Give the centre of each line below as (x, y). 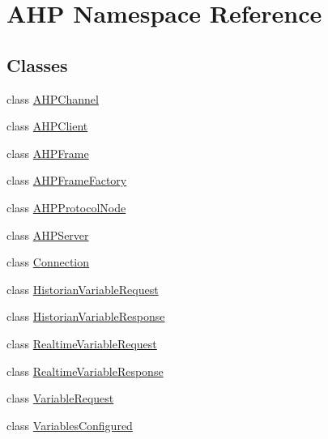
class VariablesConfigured (70, 425)
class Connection (48, 262)
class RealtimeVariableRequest (82, 343)
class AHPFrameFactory (67, 180)
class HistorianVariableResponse (86, 316)
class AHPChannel (53, 98)
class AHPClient (47, 126)
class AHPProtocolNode (66, 207)
